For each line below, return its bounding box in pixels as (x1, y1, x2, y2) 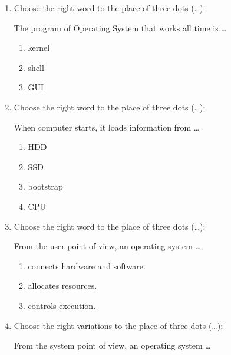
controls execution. (28, 299, 96, 311)
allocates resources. (28, 279, 97, 292)
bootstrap (28, 180, 63, 193)
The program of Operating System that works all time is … (14, 21, 227, 34)
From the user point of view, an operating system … (14, 240, 201, 252)
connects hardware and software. (28, 259, 146, 272)
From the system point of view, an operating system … (14, 339, 211, 351)
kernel (28, 41, 50, 54)
